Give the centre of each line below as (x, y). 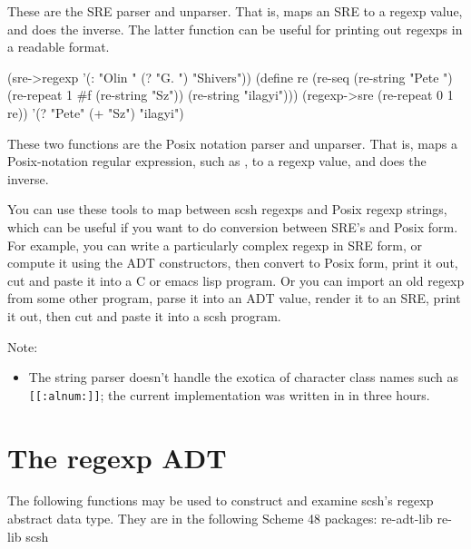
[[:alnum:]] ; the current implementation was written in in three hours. (229, 394)
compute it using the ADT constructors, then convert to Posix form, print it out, (233, 263)
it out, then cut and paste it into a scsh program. (144, 315)
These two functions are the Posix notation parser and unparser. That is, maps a (232, 143)
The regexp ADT (117, 457)
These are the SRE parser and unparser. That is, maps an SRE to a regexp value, (235, 11)
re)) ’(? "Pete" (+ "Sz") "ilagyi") (96, 112)
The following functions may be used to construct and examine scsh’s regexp (221, 500)
